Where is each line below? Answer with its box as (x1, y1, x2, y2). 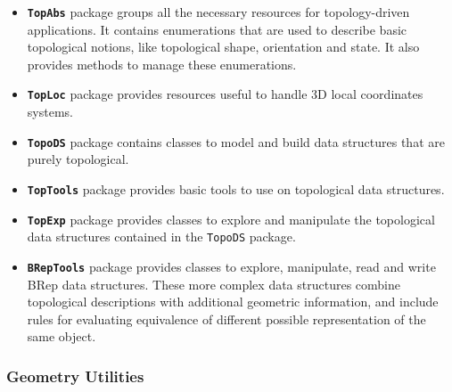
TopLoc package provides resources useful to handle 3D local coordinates (27, 85, 423, 103)
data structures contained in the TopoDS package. (27, 227, 296, 246)
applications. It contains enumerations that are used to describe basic (27, 20, 407, 38)
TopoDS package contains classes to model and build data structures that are (27, 132, 445, 151)
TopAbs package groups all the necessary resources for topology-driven (27, 3, 410, 20)
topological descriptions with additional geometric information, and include (27, 292, 439, 311)
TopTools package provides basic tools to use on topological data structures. (27, 179, 445, 198)
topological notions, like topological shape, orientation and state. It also (27, 37, 420, 56)
